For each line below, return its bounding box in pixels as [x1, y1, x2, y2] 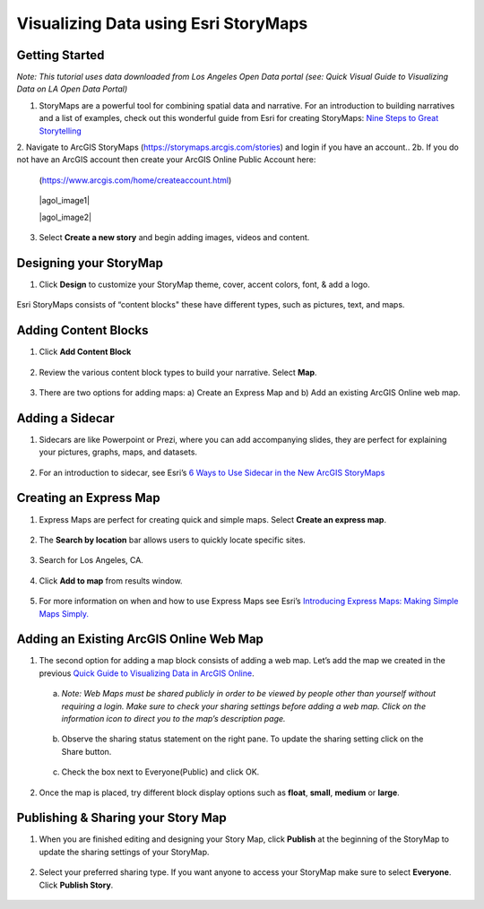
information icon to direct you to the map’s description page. [61, 713, 286, 723]
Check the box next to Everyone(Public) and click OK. [61, 766, 260, 777]
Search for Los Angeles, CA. [39, 555, 143, 566]
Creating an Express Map [16, 490, 160, 506]
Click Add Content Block [39, 346, 132, 358]
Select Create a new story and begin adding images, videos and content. [39, 231, 310, 242]
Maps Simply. [39, 608, 90, 619]
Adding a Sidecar [16, 411, 116, 426]
